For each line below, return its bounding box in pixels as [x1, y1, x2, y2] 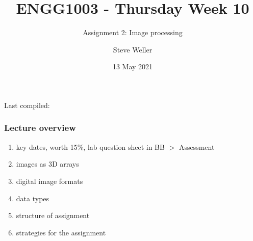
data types [16, 193, 49, 203]
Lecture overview [4, 121, 76, 134]
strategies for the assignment [16, 227, 106, 237]
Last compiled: [4, 99, 50, 110]
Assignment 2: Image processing [83, 27, 183, 38]
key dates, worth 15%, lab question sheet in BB [16, 141, 165, 152]
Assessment [179, 141, 215, 152]
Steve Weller [113, 44, 153, 55]
